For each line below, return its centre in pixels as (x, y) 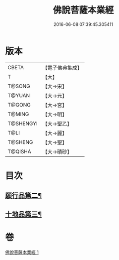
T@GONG (19, 105)
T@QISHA (19, 151)
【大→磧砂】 (57, 151)
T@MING (18, 114)
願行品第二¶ (24, 195)
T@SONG (19, 86)
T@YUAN (19, 95)
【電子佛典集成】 (62, 68)
